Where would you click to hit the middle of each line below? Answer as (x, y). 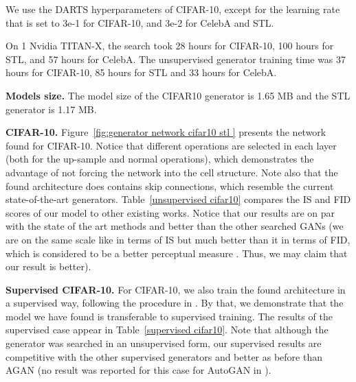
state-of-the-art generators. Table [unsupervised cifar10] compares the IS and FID (178, 199)
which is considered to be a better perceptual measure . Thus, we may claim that (177, 253)
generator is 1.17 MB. (51, 109)
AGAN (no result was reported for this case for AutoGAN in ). (138, 370)
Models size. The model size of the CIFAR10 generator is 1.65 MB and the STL (178, 95)
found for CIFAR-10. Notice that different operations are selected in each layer (171, 145)
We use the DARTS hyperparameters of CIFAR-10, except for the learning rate (173, 9)
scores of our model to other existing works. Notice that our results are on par (170, 212)
